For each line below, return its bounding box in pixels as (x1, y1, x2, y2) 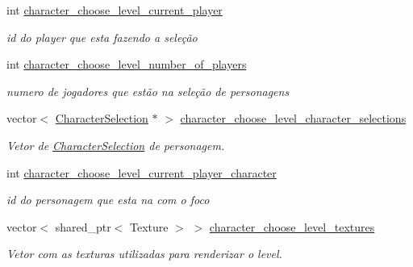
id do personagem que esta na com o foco (6, 191, 210, 208)
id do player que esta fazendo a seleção (6, 28, 198, 45)
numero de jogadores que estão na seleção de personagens (6, 82, 290, 99)
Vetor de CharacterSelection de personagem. (6, 136, 225, 153)
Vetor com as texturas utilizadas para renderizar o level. (6, 245, 282, 262)
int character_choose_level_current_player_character (6, 164, 277, 181)
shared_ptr (55, 218, 111, 235)
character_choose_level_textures (209, 218, 375, 235)
